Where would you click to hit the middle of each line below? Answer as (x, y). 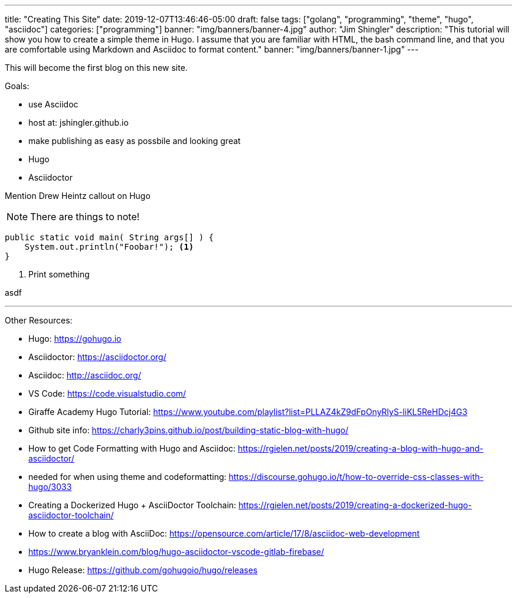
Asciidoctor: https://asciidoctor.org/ (97, 357)
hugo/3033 (50, 487)
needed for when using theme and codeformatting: (127, 477)
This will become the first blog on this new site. (96, 68)
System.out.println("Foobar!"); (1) (109, 247)
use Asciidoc (53, 104)
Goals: (17, 86)
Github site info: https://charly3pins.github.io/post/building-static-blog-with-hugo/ (189, 430)
